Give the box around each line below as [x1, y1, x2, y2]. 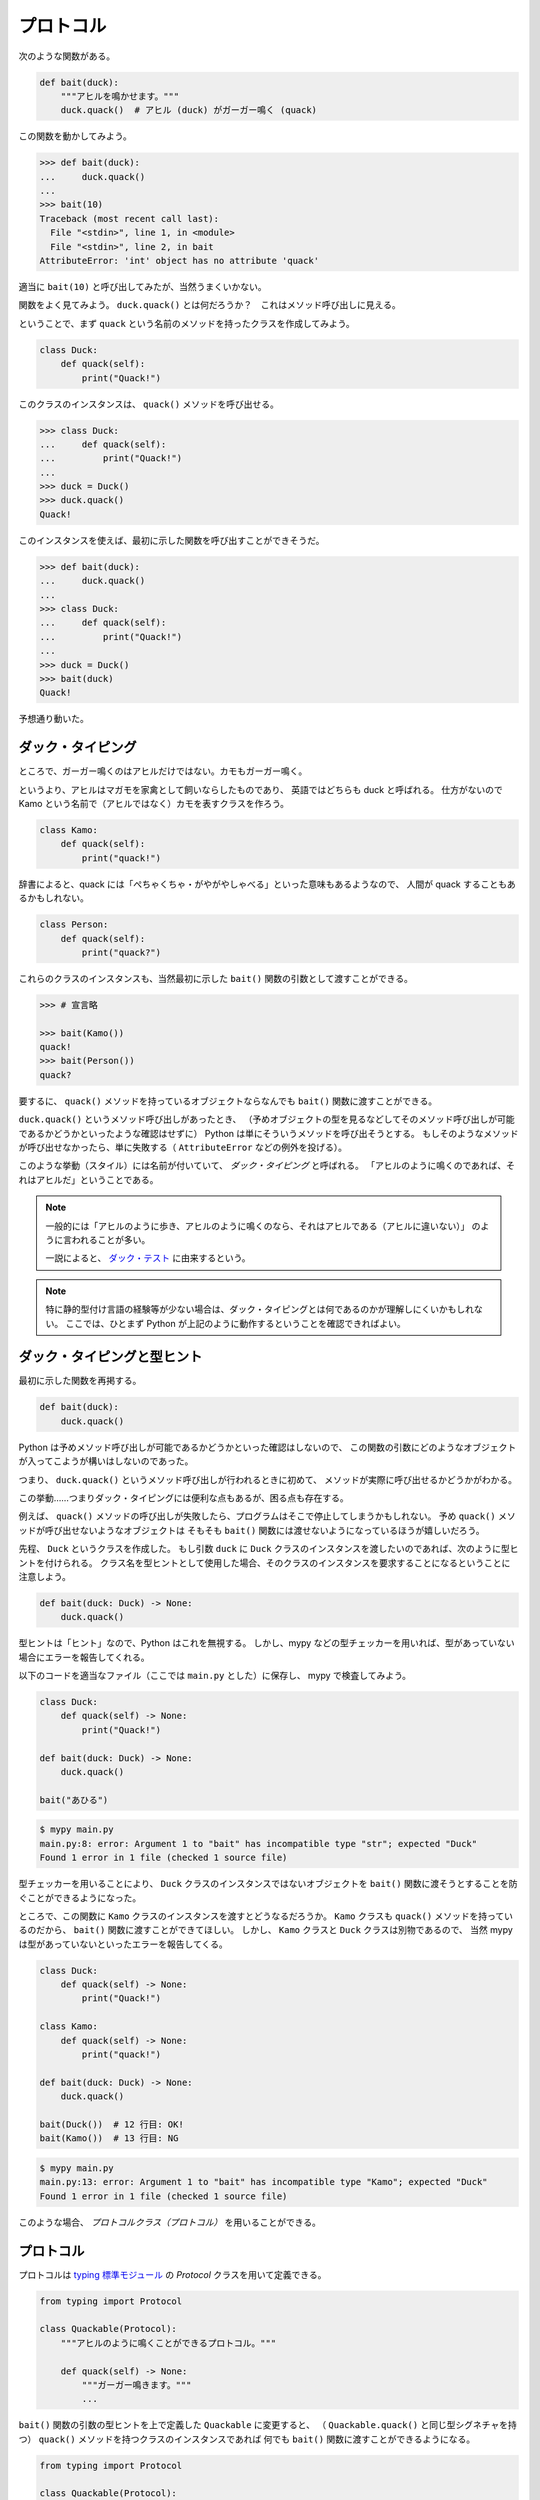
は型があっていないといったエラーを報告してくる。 [18, 1938, 229, 1950]
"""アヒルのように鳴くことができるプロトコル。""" [60, 2337, 277, 2349]
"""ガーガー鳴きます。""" [81, 2379, 192, 2390]
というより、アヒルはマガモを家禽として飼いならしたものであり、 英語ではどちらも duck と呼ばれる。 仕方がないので [18, 783, 504, 795]
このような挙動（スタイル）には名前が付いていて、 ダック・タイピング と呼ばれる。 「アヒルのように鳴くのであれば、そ [18, 1160, 515, 1172]
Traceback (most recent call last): [39, 213, 220, 224]
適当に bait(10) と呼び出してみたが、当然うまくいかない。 [18, 281, 267, 292]
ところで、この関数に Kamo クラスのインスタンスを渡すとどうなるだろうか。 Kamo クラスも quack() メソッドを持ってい [18, 1910, 514, 1922]
